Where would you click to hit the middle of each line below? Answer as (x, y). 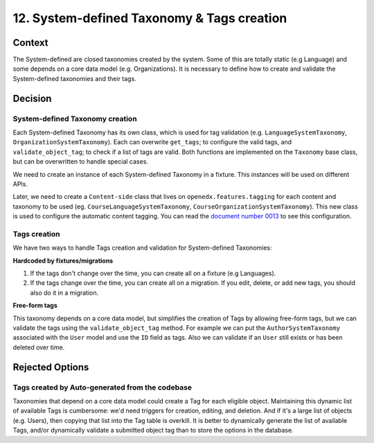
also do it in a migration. (64, 293)
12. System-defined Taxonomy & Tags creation (150, 18)
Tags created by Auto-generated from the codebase (103, 387)
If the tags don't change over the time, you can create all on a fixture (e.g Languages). (153, 273)
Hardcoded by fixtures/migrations (63, 261)
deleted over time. (39, 347)
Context (30, 43)
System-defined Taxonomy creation (75, 119)
